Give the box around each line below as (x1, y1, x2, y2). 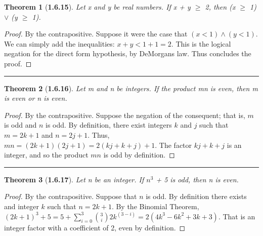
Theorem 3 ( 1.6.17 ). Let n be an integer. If (4, 174, 144, 184)
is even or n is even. (4, 93, 67, 103)
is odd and (4, 120, 37, 130)
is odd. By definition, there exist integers (45, 120, 172, 130)
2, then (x (205, 2, 236, 12)
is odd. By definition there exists (146, 191, 247, 202)
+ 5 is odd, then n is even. (156, 174, 239, 184)
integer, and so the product (4, 149, 89, 160)
